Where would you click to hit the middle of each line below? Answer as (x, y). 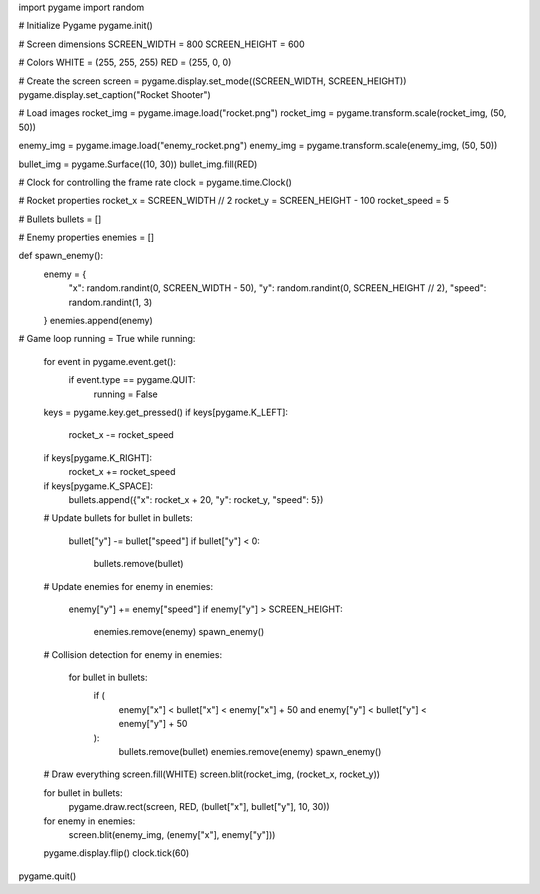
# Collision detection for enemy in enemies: (133, 654)
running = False (126, 394)
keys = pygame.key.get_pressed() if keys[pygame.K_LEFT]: (166, 412)
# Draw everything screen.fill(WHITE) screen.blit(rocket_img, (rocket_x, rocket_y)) (211, 774)
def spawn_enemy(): (61, 256)
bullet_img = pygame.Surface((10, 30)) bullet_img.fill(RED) (138, 164)
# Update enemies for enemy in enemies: (128, 586)
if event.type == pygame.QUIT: (132, 380)
